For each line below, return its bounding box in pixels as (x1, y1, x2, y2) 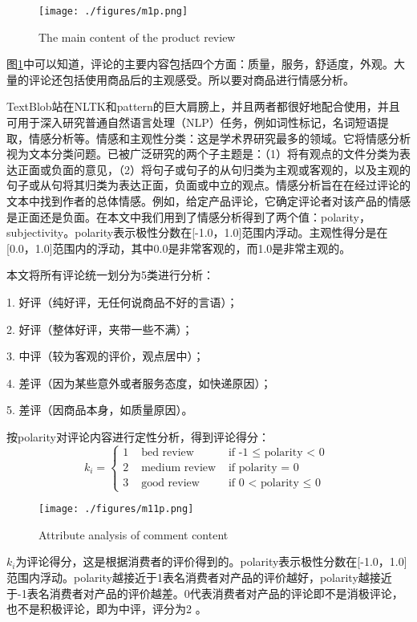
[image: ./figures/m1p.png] (38, 6, 188, 17)
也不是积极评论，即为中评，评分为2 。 (6, 600, 207, 617)
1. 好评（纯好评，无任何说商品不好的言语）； (6, 293, 238, 310)
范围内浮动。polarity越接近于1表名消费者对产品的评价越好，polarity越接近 (6, 568, 392, 585)
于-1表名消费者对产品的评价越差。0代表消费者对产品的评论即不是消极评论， (6, 584, 403, 601)
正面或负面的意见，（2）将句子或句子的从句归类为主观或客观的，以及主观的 (17, 161, 411, 177)
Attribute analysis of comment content (38, 526, 229, 543)
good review (141, 477, 200, 489)
